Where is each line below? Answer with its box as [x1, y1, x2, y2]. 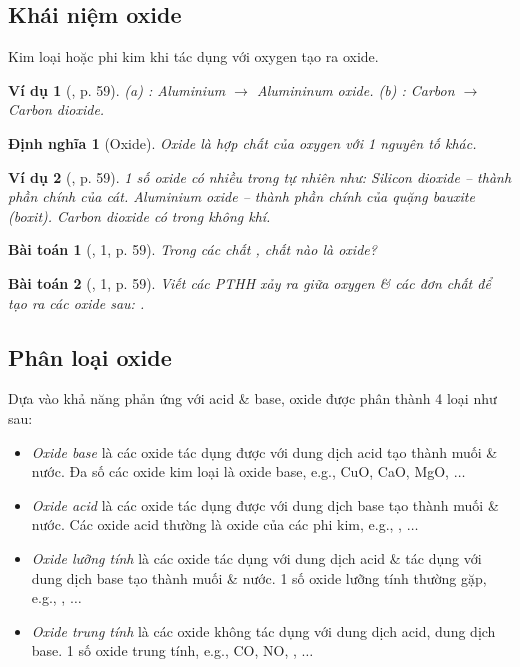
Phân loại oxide [8, 341, 172, 372]
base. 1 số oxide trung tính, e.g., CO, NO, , [31, 640, 297, 661]
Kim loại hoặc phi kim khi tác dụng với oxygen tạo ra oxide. [8, 46, 379, 67]
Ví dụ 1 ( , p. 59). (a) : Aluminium [8, 79, 226, 100]
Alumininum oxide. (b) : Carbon [256, 79, 455, 100]
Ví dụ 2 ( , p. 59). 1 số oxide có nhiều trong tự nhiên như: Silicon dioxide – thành [8, 166, 512, 187]
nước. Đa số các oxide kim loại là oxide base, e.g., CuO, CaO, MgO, [31, 461, 450, 482]
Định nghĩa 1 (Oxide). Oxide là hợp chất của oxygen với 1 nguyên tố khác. [8, 132, 477, 153]
